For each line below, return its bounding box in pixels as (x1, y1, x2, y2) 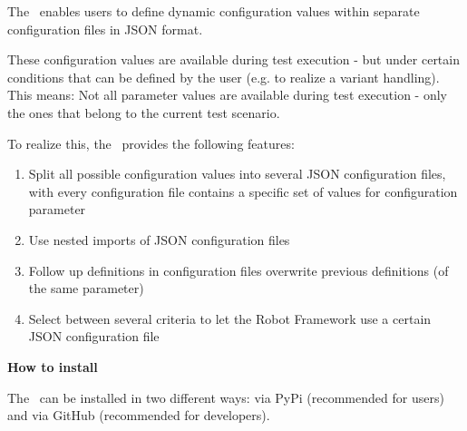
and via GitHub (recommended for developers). (7, 406, 270, 425)
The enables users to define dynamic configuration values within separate (7, 2, 420, 20)
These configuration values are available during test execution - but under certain (7, 50, 460, 69)
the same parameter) (28, 279, 144, 298)
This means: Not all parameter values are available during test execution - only (7, 85, 447, 104)
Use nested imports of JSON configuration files (28, 230, 290, 249)
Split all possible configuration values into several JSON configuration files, (28, 164, 446, 183)
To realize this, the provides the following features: (7, 133, 295, 152)
